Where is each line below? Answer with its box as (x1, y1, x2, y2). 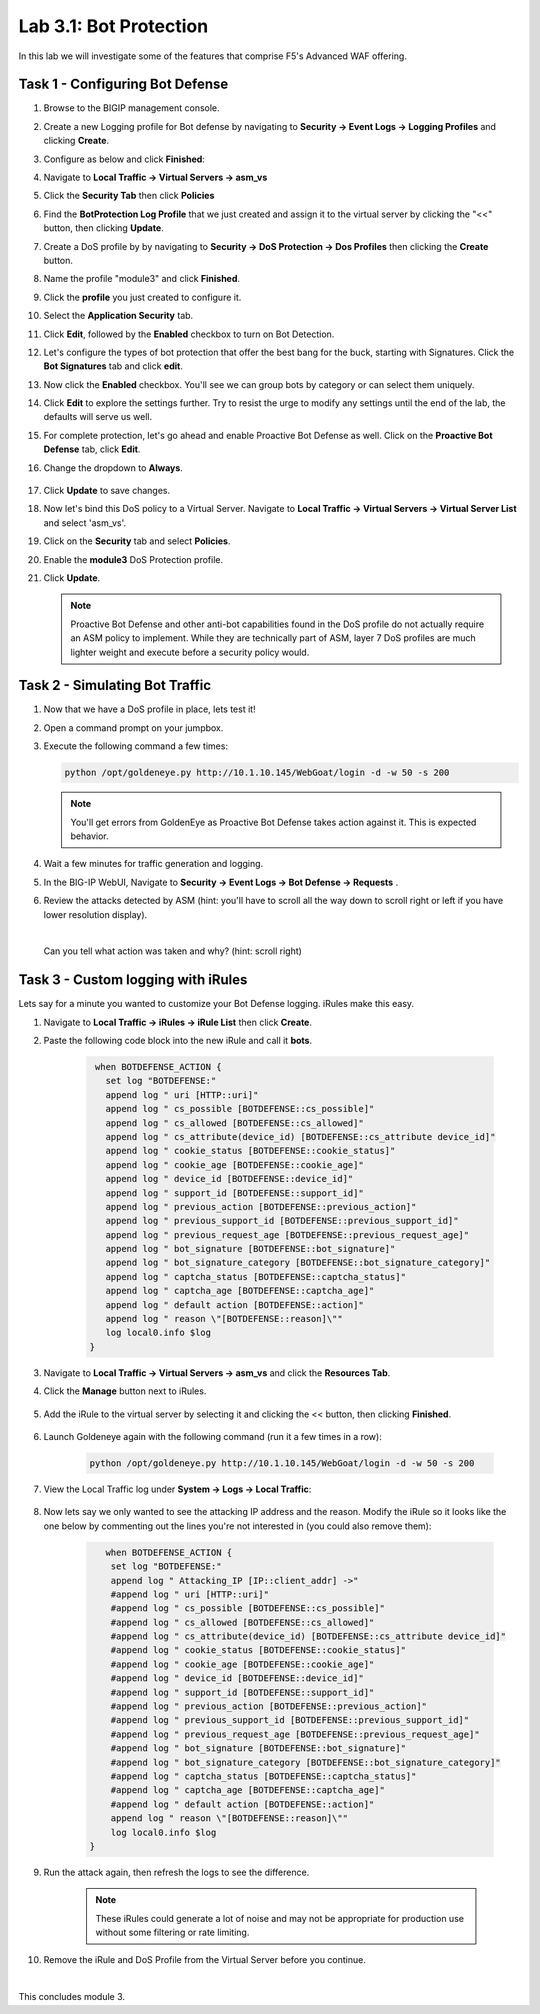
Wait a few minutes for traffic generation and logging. (43, 858, 264, 870)
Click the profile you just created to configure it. (43, 291, 242, 303)
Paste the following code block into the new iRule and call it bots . (43, 1035, 313, 1047)
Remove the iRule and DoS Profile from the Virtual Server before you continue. (43, 1954, 367, 1966)
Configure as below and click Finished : (43, 153, 205, 165)
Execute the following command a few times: (43, 740, 229, 752)
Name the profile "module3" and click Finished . (43, 273, 240, 285)
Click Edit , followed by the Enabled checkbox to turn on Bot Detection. (43, 328, 335, 340)
